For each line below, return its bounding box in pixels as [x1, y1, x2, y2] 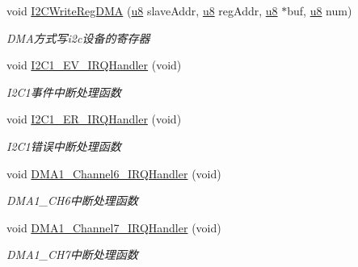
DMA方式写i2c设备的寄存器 [6, 29, 150, 46]
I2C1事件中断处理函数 [6, 83, 121, 100]
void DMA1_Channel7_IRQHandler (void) [6, 219, 221, 236]
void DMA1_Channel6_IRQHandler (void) [6, 165, 221, 181]
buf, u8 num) [287, 2, 352, 19]
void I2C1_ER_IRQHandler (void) [6, 111, 182, 127]
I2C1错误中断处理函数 [6, 137, 121, 154]
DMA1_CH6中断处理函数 [6, 192, 138, 209]
